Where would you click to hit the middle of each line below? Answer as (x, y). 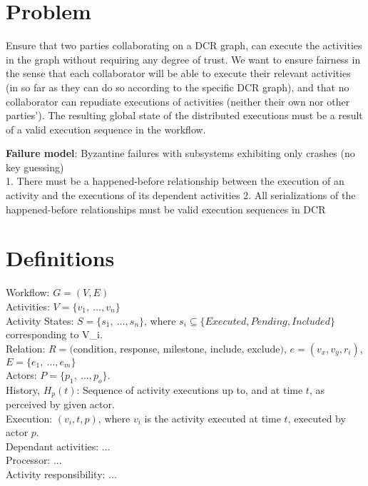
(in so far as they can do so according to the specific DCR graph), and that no (178, 87)
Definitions (60, 258)
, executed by (317, 418)
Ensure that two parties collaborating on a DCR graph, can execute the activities (184, 45)
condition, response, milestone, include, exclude (177, 348)
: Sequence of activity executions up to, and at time (190, 389)
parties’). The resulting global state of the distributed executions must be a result (184, 115)
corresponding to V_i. (54, 334)
